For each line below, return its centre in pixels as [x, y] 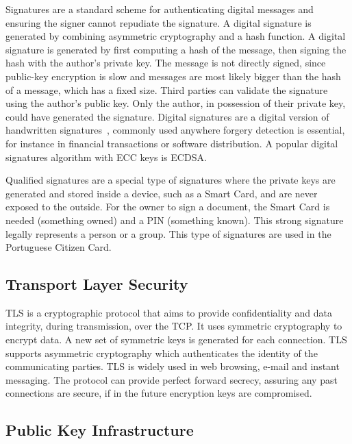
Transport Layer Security [97, 284]
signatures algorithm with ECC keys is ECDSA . [106, 157]
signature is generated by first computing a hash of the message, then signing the [176, 49]
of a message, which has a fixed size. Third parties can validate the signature [167, 89]
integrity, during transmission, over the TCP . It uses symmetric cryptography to [174, 326]
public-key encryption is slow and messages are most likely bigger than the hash [173, 76]
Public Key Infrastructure [100, 430]
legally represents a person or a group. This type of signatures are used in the [168, 233]
